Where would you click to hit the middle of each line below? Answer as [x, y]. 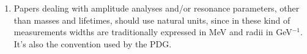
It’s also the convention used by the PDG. [93, 43]
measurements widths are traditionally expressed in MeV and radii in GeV [153, 32]
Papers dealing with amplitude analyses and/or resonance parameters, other [157, 8]
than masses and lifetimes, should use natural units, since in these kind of [152, 20]
